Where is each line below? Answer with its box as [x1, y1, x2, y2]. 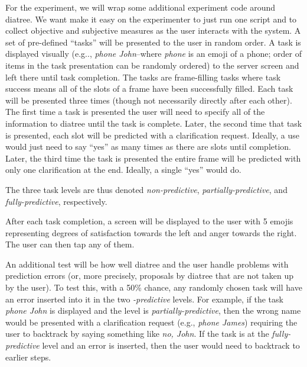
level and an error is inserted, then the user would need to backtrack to [42, 339, 300, 352]
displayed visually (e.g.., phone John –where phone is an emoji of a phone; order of [5, 47, 302, 60]
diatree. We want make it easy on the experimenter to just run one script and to [5, 12, 297, 25]
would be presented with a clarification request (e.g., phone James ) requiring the [5, 316, 298, 328]
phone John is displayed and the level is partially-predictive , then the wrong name [5, 304, 301, 317]
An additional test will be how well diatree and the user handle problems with [5, 257, 289, 270]
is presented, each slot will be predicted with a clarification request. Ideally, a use [5, 128, 299, 141]
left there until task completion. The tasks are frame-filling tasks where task [5, 70, 281, 83]
